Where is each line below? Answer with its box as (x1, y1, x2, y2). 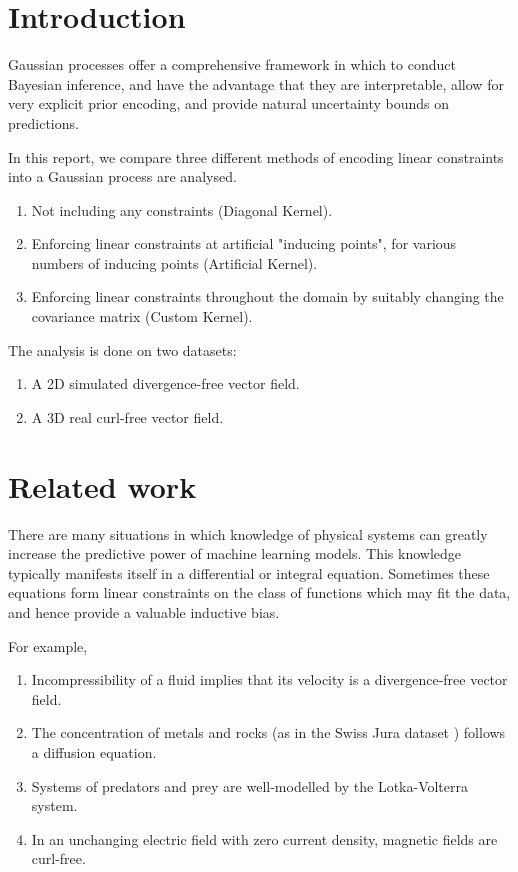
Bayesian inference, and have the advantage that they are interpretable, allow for (8, 73, 504, 94)
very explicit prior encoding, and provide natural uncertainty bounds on (8, 93, 450, 114)
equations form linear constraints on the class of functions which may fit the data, (8, 582, 511, 603)
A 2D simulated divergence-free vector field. (31, 373, 300, 394)
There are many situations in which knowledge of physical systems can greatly (8, 523, 488, 544)
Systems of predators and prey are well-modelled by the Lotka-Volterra (31, 775, 469, 796)
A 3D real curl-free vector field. (31, 406, 224, 427)
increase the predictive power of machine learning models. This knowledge (8, 543, 462, 564)
